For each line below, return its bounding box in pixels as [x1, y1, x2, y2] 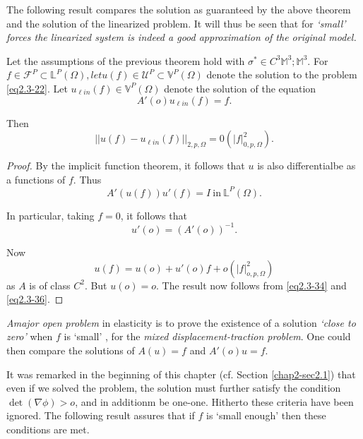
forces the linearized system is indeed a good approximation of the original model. [6, 30, 357, 44]
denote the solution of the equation [164, 80, 316, 95]
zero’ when [6, 329, 53, 344]
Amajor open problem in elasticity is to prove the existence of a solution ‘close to [6, 315, 356, 330]
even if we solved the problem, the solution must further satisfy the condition [6, 380, 341, 395]
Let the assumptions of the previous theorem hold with [6, 53, 245, 68]
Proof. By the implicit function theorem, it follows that [6, 158, 245, 173]
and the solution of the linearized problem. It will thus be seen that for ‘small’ [6, 16, 346, 30]
